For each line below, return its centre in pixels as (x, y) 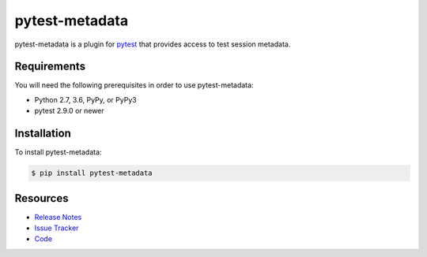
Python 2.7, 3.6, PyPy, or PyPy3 (86, 99)
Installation (43, 134)
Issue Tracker (57, 228)
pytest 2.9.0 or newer (69, 111)
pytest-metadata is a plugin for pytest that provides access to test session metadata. (153, 44)
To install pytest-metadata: (58, 152)
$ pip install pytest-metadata (92, 173)
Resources (42, 198)
